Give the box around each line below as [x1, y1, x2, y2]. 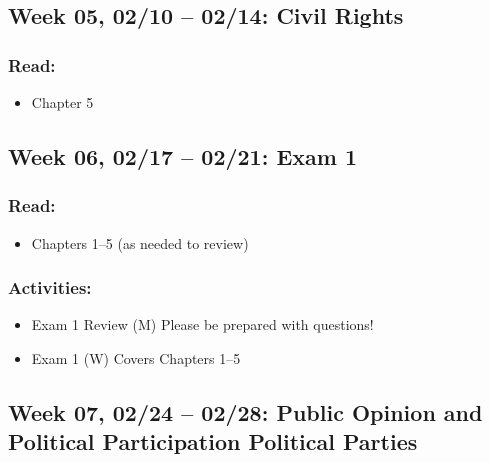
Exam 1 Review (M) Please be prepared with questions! [31, 314, 374, 335]
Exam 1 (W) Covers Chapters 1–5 [31, 348, 241, 368]
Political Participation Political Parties [8, 426, 418, 457]
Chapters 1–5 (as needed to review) [31, 232, 249, 253]
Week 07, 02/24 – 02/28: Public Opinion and [8, 396, 483, 427]
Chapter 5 [31, 92, 94, 112]
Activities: [8, 275, 92, 300]
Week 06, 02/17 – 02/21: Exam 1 [8, 140, 358, 171]
